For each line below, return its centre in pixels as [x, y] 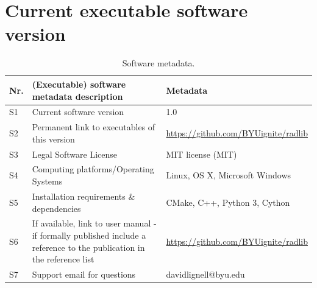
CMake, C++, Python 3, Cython [228, 202]
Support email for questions [84, 274]
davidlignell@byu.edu [205, 274]
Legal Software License [75, 154]
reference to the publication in [88, 247]
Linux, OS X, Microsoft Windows [229, 175]
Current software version [78, 112]
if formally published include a [89, 235]
